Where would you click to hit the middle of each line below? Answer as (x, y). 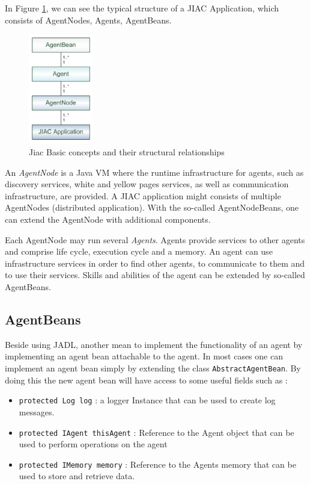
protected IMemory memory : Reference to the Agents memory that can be (157, 464)
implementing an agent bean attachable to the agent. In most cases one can (144, 356)
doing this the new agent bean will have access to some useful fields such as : (146, 380)
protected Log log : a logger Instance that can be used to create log (147, 400)
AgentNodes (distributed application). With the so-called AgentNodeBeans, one (152, 207)
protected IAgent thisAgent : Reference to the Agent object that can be (157, 432)
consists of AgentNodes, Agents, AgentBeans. (88, 20)
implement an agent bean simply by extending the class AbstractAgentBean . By (153, 368)
